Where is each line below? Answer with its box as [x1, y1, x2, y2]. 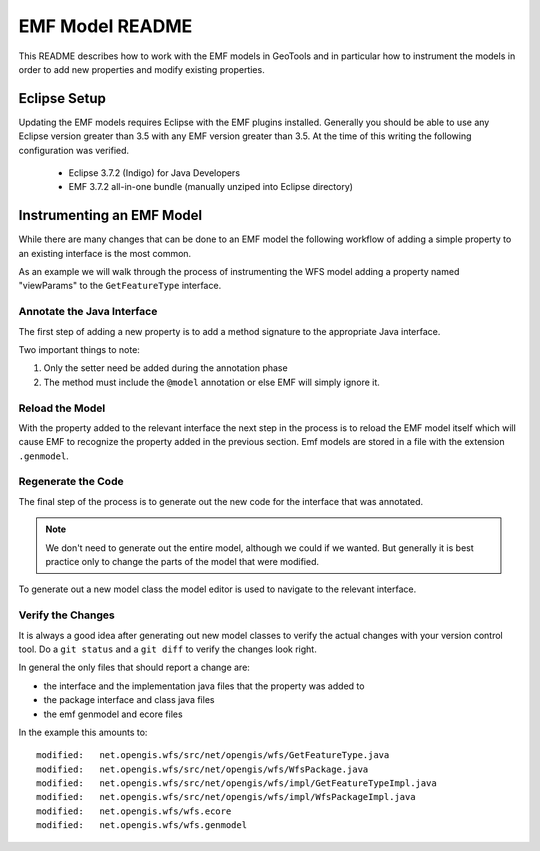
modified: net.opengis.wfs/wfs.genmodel [36, 820, 248, 831]
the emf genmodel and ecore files [43, 708, 184, 720]
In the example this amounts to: [18, 726, 148, 738]
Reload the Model [18, 401, 106, 415]
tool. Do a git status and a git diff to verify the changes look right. [18, 643, 317, 655]
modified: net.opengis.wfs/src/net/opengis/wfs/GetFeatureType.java [36, 750, 390, 761]
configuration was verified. [18, 144, 130, 156]
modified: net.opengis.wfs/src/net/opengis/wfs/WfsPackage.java [36, 763, 369, 775]
